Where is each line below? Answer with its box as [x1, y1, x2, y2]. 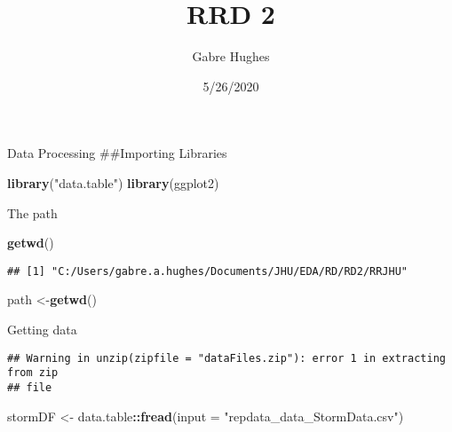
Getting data [7, 319, 77, 338]
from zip [7, 366, 59, 380]
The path [7, 203, 58, 222]
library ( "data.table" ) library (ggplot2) [7, 173, 219, 192]
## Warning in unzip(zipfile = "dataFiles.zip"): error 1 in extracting [7, 351, 446, 365]
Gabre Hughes [192, 47, 270, 66]
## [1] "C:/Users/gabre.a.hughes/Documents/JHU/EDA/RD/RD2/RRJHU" [7, 264, 408, 278]
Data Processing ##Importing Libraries [7, 144, 227, 162]
